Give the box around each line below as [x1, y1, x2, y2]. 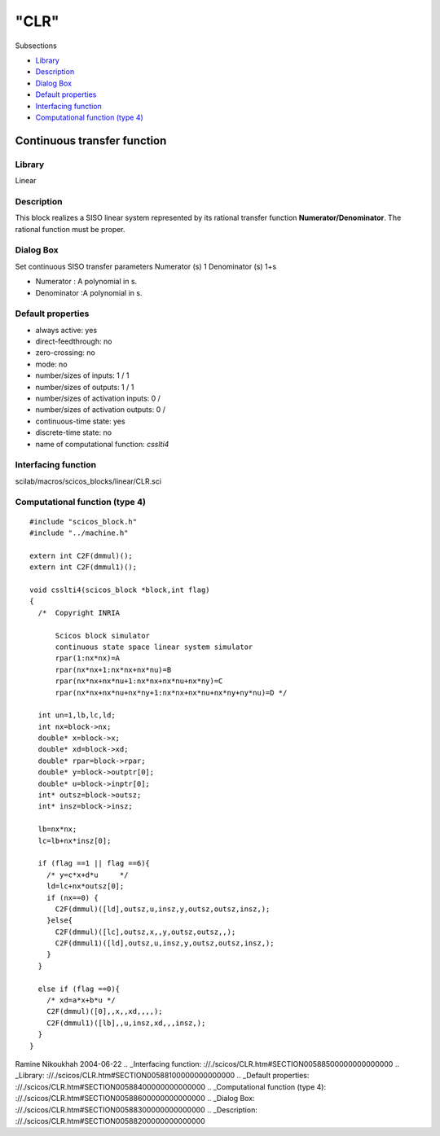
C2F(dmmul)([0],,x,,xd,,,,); [46, 1007, 163, 1016]
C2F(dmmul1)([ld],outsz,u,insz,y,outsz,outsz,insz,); [55, 939, 275, 948]
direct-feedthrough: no [35, 336, 112, 346]
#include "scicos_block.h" [29, 517, 138, 526]
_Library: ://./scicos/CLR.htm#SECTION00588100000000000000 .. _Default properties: [15, 1071, 310, 1081]
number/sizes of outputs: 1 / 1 [35, 382, 134, 392]
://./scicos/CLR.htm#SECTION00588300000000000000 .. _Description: [15, 1104, 258, 1115]
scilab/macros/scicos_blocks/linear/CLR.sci [15, 476, 162, 486]
